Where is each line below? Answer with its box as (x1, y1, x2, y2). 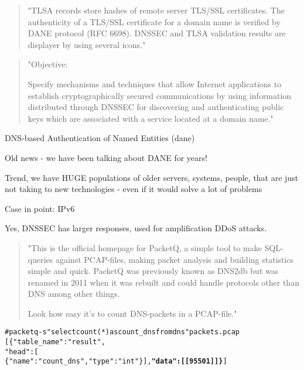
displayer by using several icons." (28, 38, 146, 50)
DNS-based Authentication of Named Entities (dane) (5, 132, 195, 144)
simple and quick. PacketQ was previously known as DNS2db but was (28, 265, 279, 277)
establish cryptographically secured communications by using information (28, 89, 292, 101)
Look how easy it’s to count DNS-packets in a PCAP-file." (28, 307, 237, 319)
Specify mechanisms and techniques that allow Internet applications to (28, 77, 282, 90)
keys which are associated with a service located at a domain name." (28, 112, 274, 124)
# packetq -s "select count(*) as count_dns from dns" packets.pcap (5, 328, 240, 337)
